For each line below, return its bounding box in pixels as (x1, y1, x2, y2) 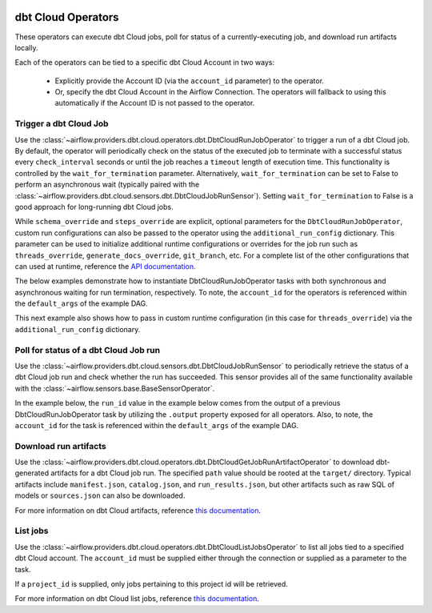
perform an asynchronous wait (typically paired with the (14, 180, 200, 190)
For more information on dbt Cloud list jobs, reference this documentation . (14, 594, 260, 603)
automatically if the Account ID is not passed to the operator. (54, 98, 255, 108)
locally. (14, 42, 38, 52)
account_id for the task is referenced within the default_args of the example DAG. (14, 420, 299, 430)
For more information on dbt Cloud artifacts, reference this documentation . (14, 505, 262, 515)
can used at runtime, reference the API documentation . (14, 261, 196, 271)
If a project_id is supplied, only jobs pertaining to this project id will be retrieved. (14, 579, 288, 588)
